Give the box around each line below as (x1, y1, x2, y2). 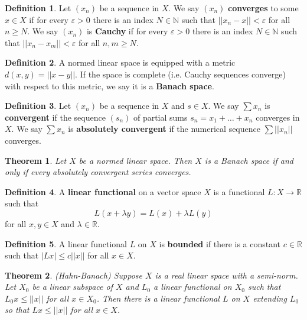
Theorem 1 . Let (5, 154, 67, 166)
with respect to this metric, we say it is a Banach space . (5, 79, 214, 92)
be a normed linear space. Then (79, 154, 192, 166)
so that (5, 303, 30, 316)
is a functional (213, 185, 265, 198)
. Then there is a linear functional (96, 292, 220, 304)
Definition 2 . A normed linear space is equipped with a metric (5, 56, 236, 69)
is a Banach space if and (204, 154, 293, 166)
